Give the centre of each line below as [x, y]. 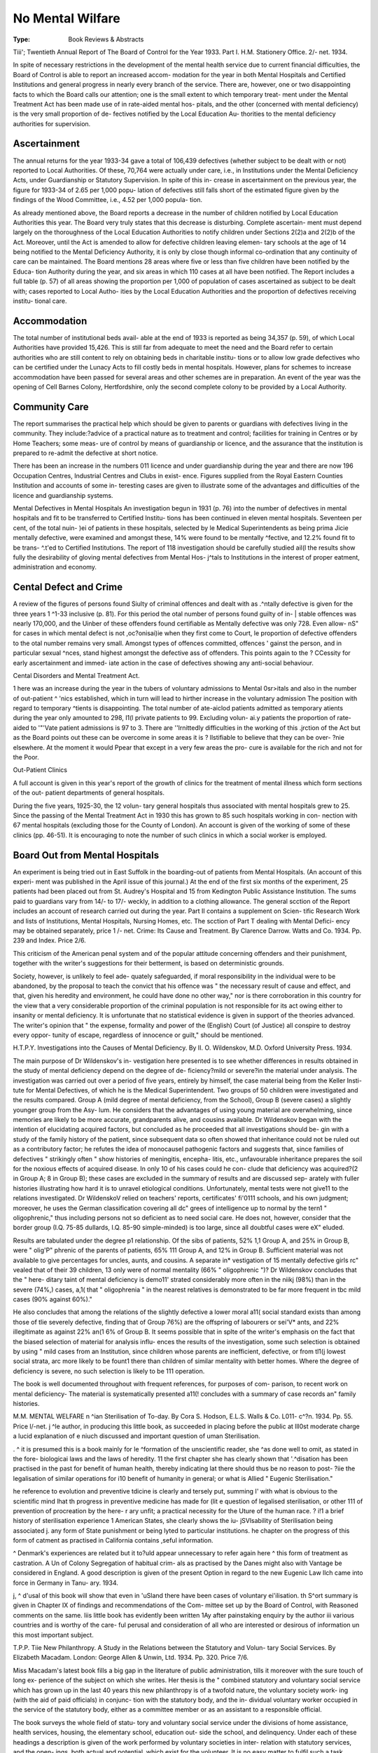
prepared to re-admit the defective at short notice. [85, 453]
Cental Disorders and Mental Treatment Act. [76, 675]
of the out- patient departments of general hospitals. [89, 793]
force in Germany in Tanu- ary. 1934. [66, 1583]
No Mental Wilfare [66, 18]
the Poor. [26, 757]
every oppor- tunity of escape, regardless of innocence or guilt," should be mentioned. [138, 1035]
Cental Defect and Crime [68, 587]
